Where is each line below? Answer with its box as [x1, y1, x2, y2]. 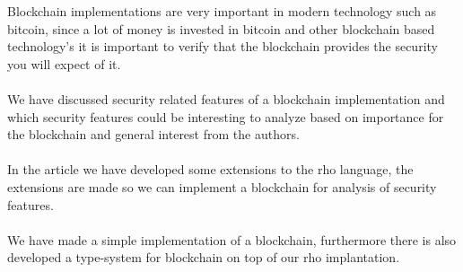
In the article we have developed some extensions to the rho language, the [7, 160, 414, 179]
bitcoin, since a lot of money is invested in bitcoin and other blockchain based [7, 19, 435, 38]
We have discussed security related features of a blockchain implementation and [7, 89, 445, 108]
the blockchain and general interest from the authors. [7, 125, 300, 144]
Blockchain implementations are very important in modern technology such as [7, 2, 437, 20]
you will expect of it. [7, 54, 121, 73]
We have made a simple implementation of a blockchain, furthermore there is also [7, 230, 457, 249]
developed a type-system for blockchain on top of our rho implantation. [7, 248, 400, 267]
